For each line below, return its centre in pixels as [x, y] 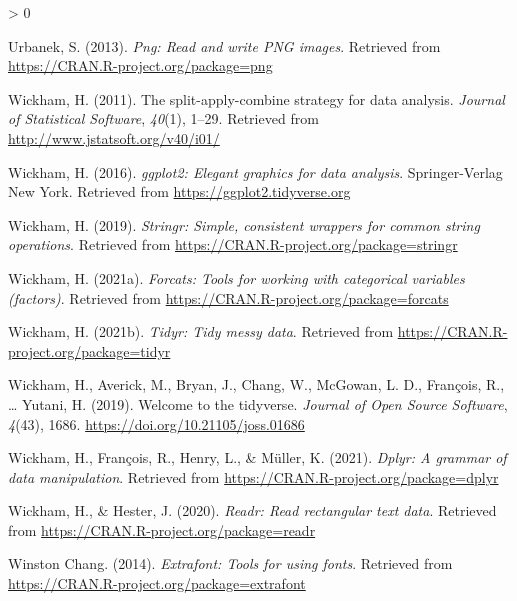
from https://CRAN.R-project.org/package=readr [162, 529]
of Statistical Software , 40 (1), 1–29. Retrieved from [163, 118]
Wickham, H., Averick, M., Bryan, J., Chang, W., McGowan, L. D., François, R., [256, 384]
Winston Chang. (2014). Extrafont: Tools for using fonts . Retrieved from [230, 563]
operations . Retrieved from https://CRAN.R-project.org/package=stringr [233, 244]
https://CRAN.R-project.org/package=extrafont [157, 583]
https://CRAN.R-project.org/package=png [140, 65]
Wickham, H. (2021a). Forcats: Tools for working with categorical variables [236, 277]
